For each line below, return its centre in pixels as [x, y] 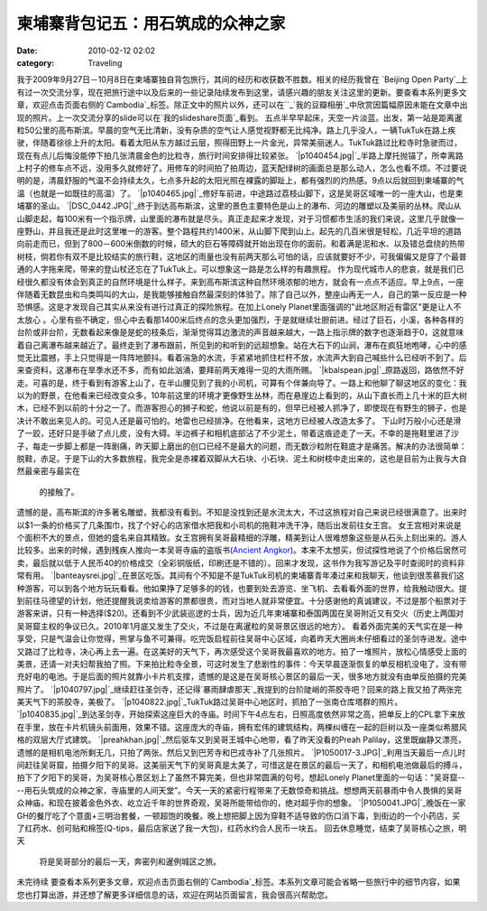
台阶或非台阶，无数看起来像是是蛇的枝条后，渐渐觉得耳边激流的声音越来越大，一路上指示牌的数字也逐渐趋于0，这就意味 [240, 332]
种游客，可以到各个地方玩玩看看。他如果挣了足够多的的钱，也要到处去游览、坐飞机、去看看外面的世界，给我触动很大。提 [242, 588]
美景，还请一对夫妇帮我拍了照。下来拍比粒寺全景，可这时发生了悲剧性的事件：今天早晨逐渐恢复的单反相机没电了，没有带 [242, 664]
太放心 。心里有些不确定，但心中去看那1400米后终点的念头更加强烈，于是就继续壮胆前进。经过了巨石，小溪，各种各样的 [240, 320]
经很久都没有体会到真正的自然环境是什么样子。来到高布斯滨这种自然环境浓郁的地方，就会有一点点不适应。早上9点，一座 [240, 282]
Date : [27, 51]
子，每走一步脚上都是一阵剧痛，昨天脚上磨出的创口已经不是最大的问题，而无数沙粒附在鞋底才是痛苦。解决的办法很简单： [242, 446]
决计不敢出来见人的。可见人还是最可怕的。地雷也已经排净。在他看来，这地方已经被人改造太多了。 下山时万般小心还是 [235, 421]
